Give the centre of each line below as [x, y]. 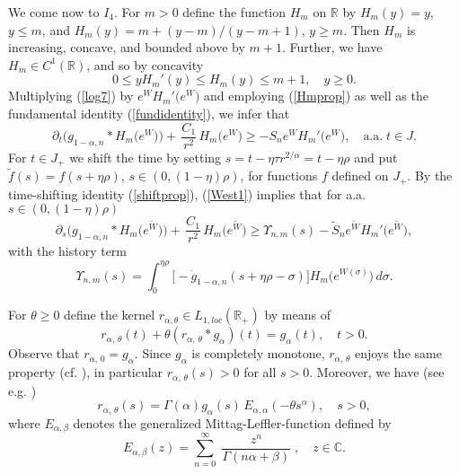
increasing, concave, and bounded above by [127, 47]
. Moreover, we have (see [377, 372]
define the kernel [110, 315]
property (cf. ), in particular [86, 372]
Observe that [44, 353]
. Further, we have [332, 47]
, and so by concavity [145, 64]
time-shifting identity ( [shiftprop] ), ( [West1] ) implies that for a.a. [187, 193]
